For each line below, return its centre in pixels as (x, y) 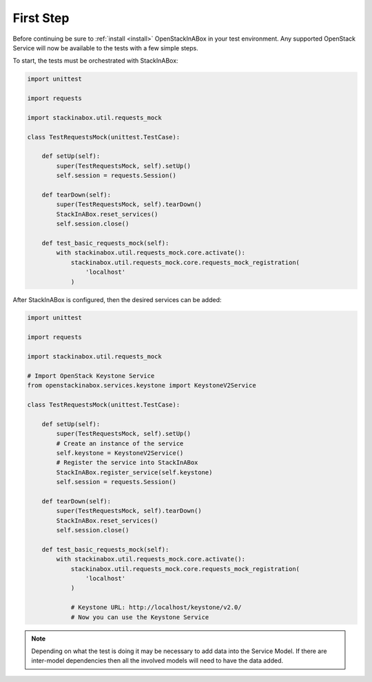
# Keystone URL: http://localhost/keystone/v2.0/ (156, 608)
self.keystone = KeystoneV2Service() (120, 453)
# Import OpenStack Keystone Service (91, 375)
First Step (41, 18)
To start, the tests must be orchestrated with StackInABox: (95, 61)
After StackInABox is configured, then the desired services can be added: (117, 299)
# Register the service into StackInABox (127, 463)
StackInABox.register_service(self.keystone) (134, 472)
